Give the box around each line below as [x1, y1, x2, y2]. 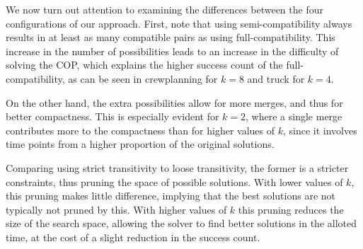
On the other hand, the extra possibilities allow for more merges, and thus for [6, 95, 343, 110]
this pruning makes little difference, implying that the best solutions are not [6, 188, 336, 203]
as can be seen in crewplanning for [68, 71, 218, 86]
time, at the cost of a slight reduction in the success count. [6, 229, 260, 244]
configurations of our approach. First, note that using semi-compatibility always [6, 16, 352, 30]
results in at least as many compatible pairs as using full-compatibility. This [6, 30, 335, 45]
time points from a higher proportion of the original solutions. [6, 137, 275, 151]
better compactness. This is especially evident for [6, 109, 219, 124]
